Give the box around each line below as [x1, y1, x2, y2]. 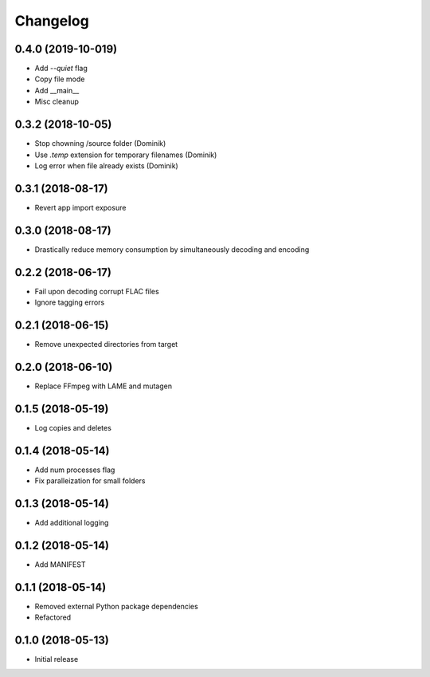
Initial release [34, 655, 79, 664]
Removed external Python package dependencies [34, 601, 198, 611]
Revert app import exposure [34, 203, 127, 212]
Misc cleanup [34, 96, 80, 107]
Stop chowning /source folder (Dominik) [34, 139, 166, 148]
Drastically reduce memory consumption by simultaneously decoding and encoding [34, 244, 310, 254]
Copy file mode [34, 74, 85, 84]
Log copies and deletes [34, 423, 111, 432]
